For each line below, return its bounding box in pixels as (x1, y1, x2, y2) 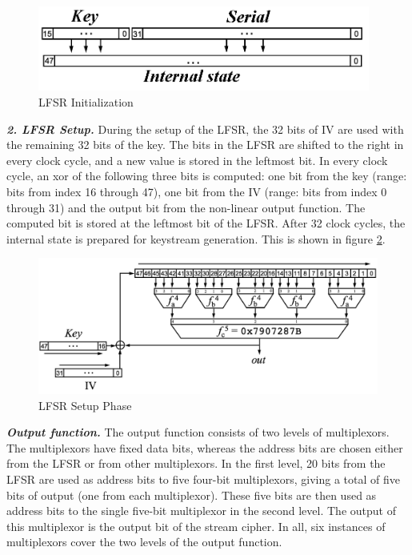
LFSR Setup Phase (38, 396, 132, 413)
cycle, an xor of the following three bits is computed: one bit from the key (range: (6, 167, 407, 184)
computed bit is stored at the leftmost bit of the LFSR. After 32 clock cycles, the (6, 215, 406, 231)
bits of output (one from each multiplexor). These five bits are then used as (6, 486, 377, 503)
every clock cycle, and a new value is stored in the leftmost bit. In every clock (6, 151, 388, 168)
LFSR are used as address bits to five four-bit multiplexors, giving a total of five (6, 471, 400, 488)
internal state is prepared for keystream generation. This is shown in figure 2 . (6, 230, 386, 247)
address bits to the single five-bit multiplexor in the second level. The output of (6, 502, 396, 519)
